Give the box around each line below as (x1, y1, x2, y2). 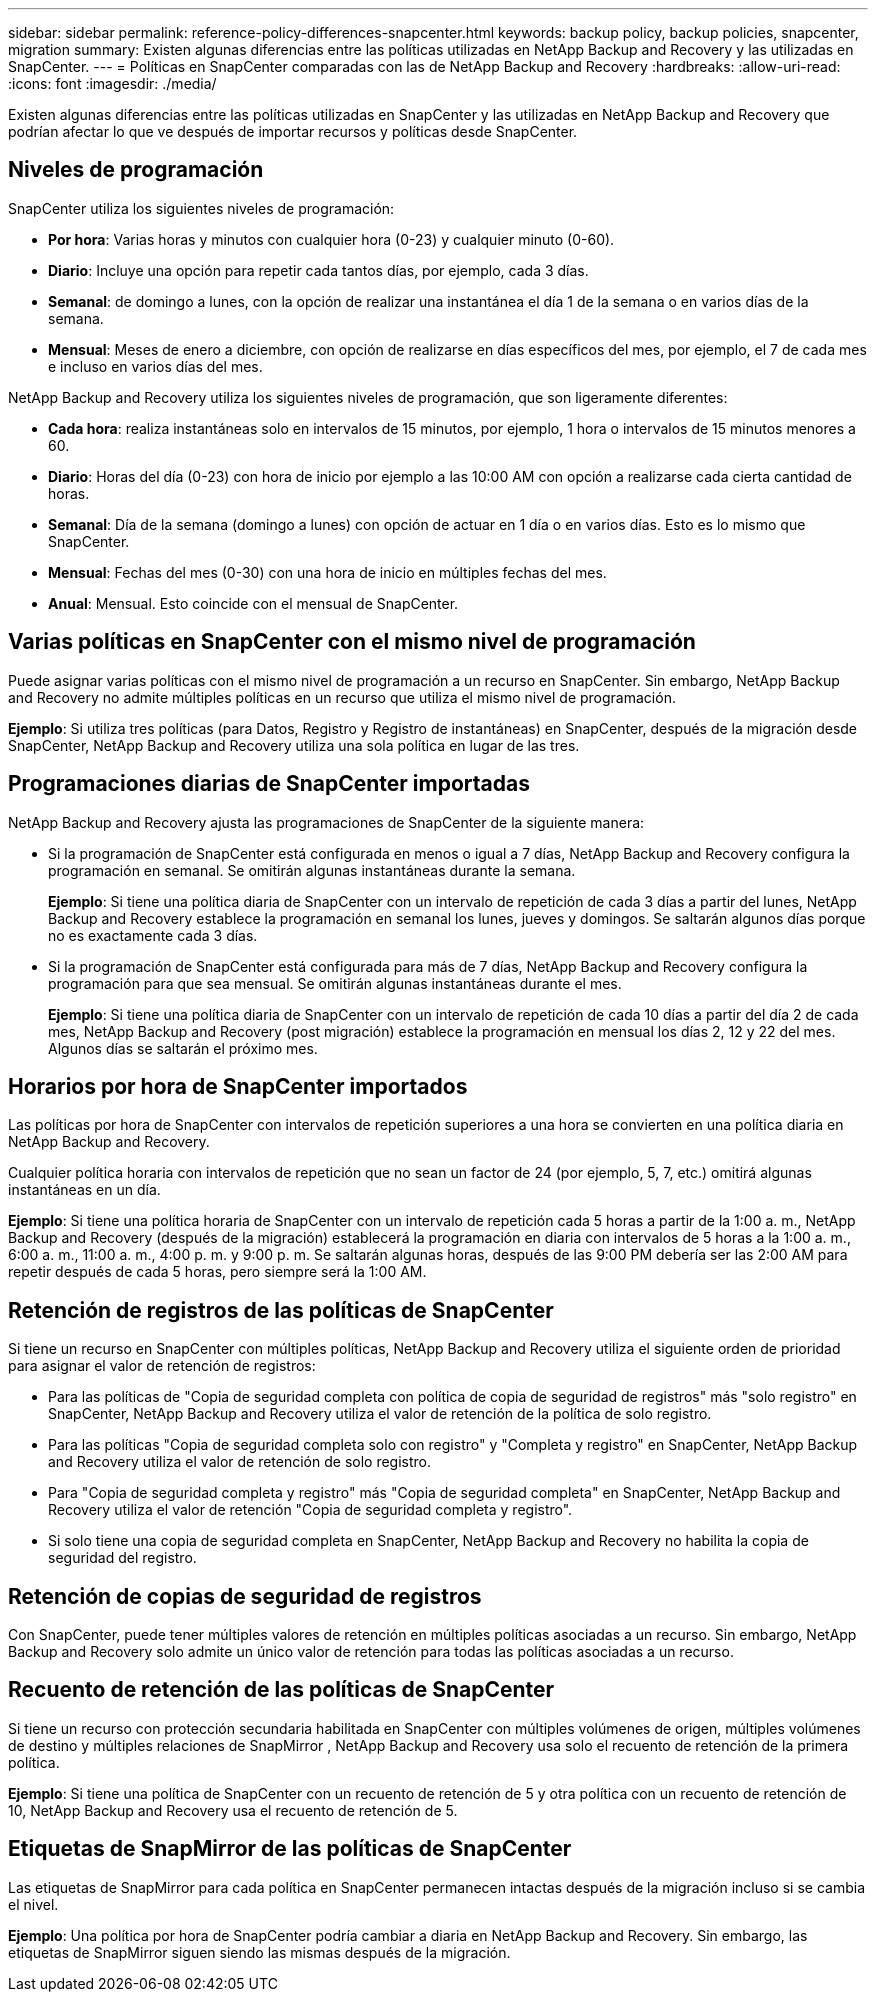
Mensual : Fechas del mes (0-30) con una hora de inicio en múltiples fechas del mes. (48, 563, 607, 581)
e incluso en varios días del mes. (48, 357, 263, 375)
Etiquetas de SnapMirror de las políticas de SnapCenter (8, 1836, 572, 1862)
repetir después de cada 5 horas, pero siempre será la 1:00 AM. (8, 1263, 427, 1281)
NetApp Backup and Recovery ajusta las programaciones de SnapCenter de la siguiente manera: (8, 813, 645, 831)
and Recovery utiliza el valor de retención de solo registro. (48, 1453, 432, 1471)
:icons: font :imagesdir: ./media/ (8, 75, 217, 92)
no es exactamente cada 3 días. (48, 926, 258, 944)
